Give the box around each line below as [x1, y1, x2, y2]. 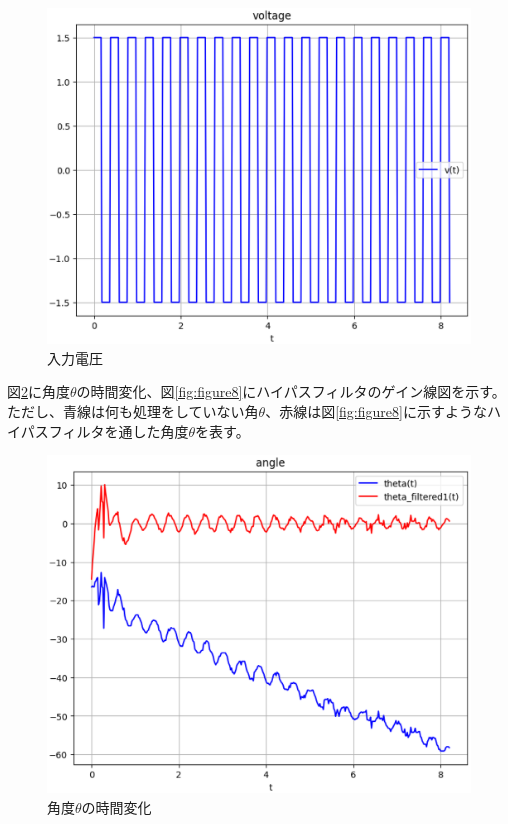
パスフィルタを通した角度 [20, 420, 189, 441]
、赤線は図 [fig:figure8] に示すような [265, 401, 487, 421]
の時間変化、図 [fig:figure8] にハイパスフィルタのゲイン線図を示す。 [76, 381, 506, 402]
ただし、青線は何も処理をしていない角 [7, 401, 259, 421]
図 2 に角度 [7, 381, 70, 402]
